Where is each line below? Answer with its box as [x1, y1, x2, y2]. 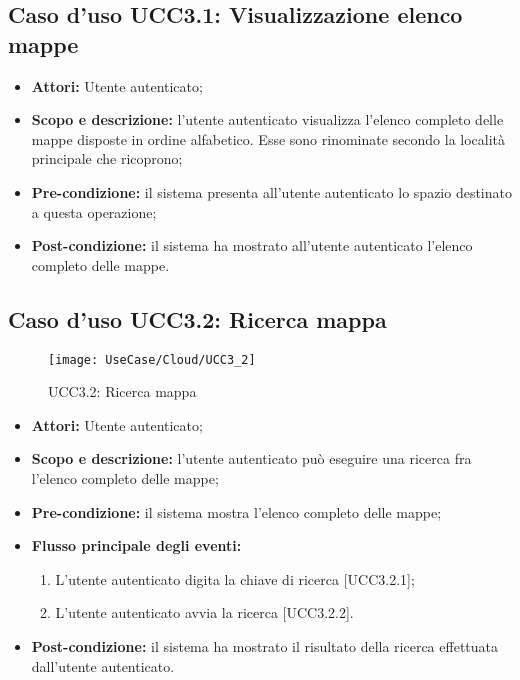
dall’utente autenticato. [31, 655, 175, 676]
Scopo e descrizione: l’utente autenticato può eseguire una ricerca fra [31, 448, 472, 469]
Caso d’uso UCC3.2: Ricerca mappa [8, 303, 387, 334]
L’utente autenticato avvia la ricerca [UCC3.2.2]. [55, 602, 354, 623]
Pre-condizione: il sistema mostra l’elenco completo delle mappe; [31, 501, 442, 522]
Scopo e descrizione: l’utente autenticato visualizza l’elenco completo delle [31, 109, 504, 130]
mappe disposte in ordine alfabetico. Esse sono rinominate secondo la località [31, 128, 506, 149]
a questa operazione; [31, 201, 157, 222]
